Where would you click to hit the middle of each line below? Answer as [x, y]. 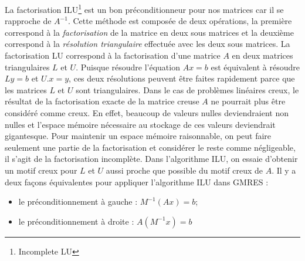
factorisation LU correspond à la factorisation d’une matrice [113, 55]
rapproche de [28, 21]
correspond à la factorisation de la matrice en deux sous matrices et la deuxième [149, 32]
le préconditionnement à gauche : [78, 201]
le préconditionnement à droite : [76, 221]
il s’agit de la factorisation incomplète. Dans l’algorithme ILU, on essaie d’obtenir [151, 159]
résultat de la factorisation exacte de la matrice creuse [102, 101]
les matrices [26, 89]
